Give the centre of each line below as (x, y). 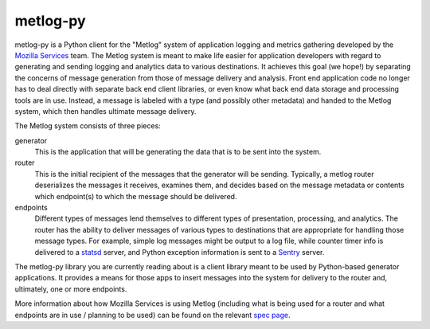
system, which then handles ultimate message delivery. (106, 111)
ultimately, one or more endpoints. (71, 289)
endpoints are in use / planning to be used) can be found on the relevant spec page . (152, 315)
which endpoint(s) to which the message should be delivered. (136, 196)
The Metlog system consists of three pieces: (88, 126)
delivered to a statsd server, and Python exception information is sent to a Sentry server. (180, 252)
